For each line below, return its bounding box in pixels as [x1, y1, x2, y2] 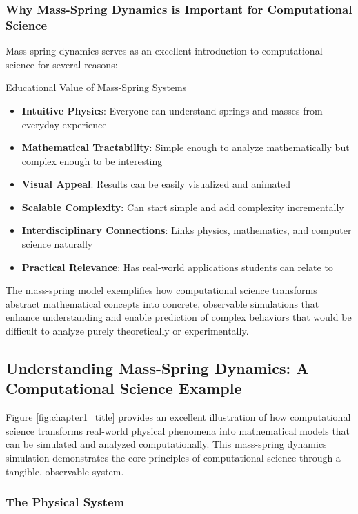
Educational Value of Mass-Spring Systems [6, 80, 187, 95]
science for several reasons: [6, 57, 118, 71]
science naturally [21, 237, 93, 251]
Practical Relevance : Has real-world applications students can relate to [21, 259, 333, 274]
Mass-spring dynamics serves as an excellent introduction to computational [6, 43, 323, 58]
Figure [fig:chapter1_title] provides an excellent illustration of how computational [6, 410, 351, 424]
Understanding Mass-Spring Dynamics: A [6, 357, 309, 379]
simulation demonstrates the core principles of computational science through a [6, 451, 341, 465]
